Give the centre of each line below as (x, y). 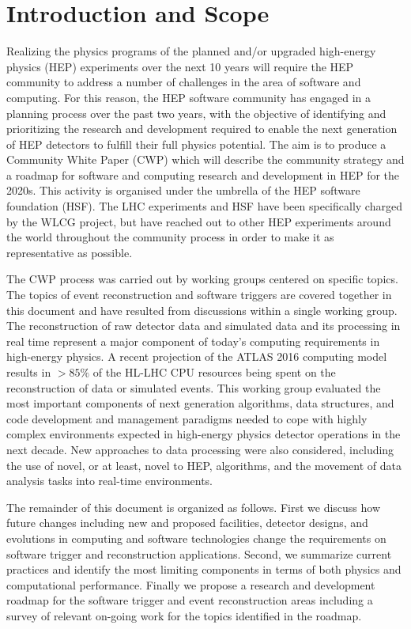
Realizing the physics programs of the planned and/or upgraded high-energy (191, 51)
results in (29, 372)
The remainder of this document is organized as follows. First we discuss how (194, 507)
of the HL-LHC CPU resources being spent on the (214, 372)
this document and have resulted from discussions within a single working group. (202, 310)
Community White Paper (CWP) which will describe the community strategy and (205, 159)
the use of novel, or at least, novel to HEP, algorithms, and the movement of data (204, 465)
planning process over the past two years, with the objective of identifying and (196, 113)
